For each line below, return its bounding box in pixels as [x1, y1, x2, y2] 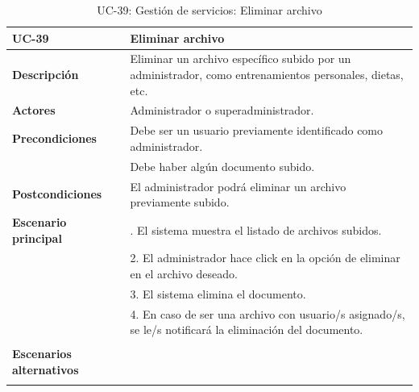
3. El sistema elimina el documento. [130, 285, 306, 302]
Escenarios [12, 345, 72, 362]
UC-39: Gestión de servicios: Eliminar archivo [97, 2, 322, 18]
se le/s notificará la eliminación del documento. [130, 321, 363, 338]
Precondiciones [12, 130, 97, 147]
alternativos [12, 361, 79, 378]
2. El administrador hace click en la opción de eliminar [130, 249, 400, 266]
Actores [12, 102, 56, 119]
